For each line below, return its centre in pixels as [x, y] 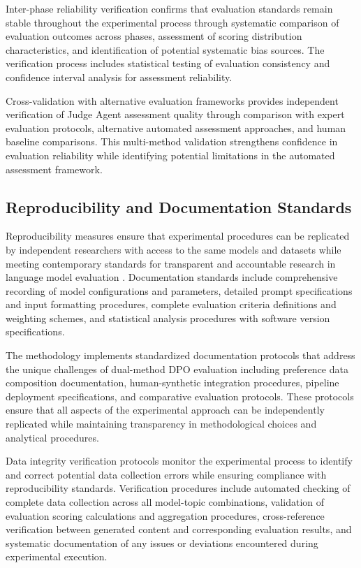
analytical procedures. [52, 437]
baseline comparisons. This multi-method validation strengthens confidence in [172, 141]
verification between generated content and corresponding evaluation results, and [179, 529]
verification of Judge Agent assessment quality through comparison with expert [175, 114]
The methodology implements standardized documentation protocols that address [180, 355]
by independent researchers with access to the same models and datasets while [174, 249]
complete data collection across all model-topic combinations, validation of [165, 502]
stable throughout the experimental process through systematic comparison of [172, 22]
